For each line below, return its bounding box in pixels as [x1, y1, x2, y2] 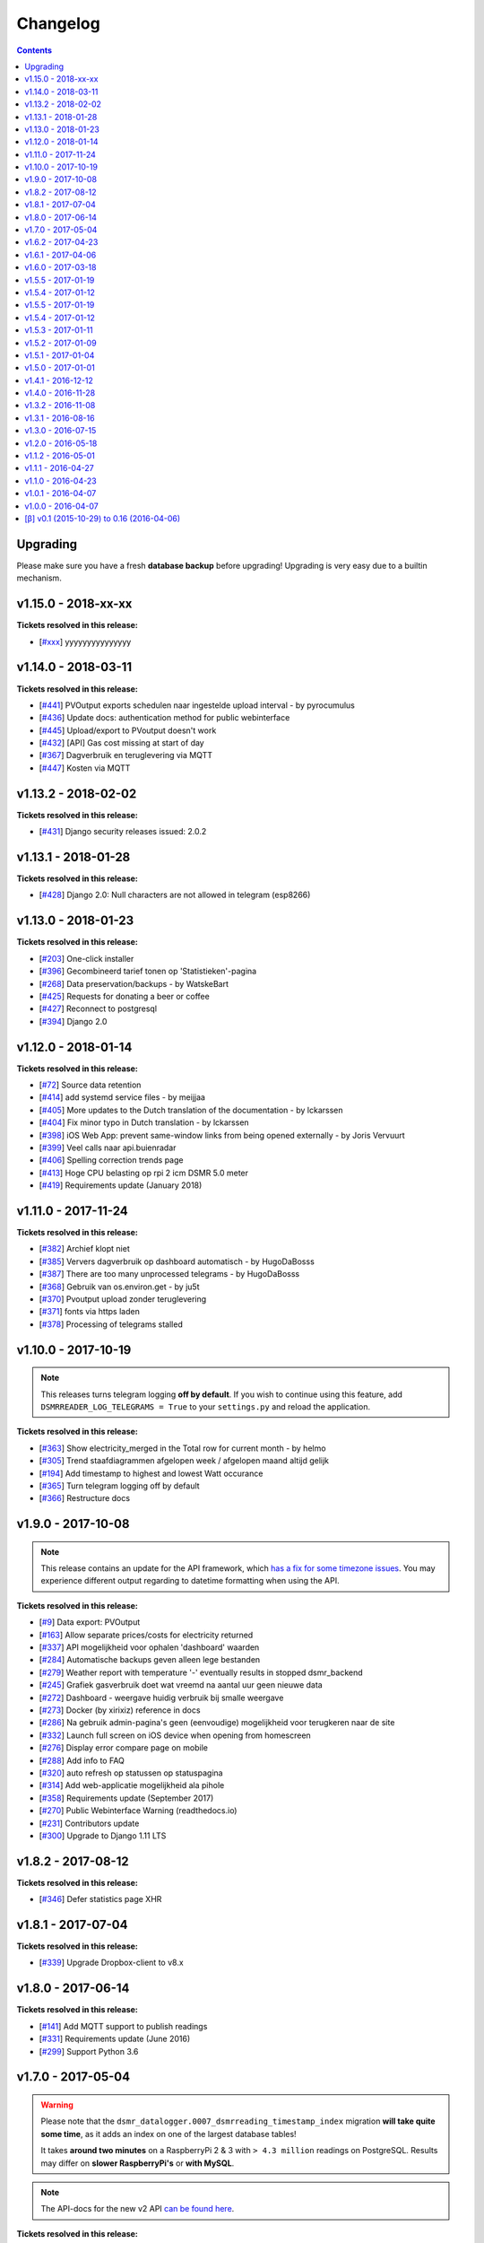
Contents [16, 45, 53, 56]
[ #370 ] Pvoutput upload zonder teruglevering [39, 1293, 207, 1305]
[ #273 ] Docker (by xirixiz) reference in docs [39, 1705, 201, 1715]
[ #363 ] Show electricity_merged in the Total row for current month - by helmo [39, 1443, 326, 1453]
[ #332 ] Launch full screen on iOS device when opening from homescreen [39, 1730, 311, 1741]
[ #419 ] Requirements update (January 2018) [39, 1180, 203, 1191]
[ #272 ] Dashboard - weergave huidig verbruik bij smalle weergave [39, 1692, 284, 1703]
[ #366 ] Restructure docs [39, 1493, 130, 1504]
